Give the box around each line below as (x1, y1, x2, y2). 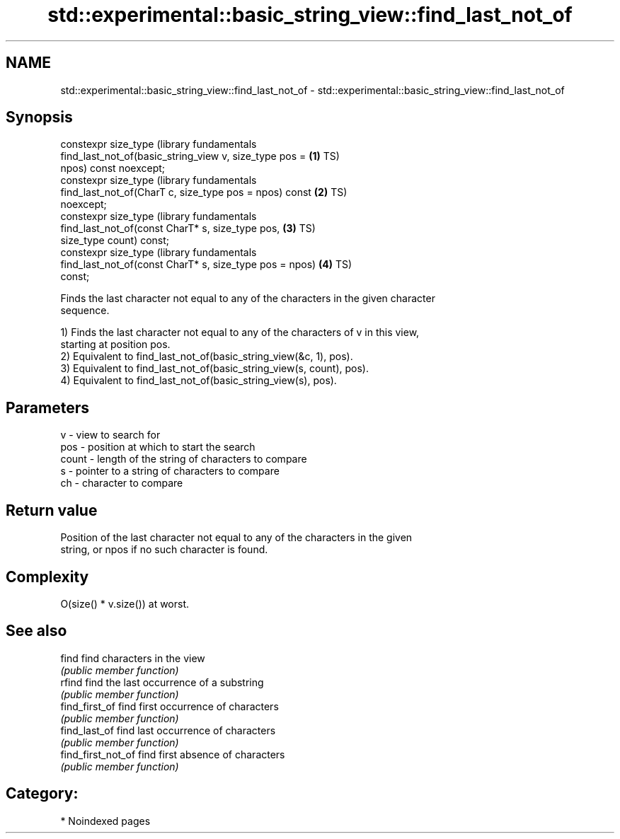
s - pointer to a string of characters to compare (60, 465, 280, 478)
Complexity (6, 567, 89, 586)
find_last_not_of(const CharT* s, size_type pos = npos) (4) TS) (60, 258, 352, 271)
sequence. (60, 304, 110, 317)
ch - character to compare (60, 477, 183, 490)
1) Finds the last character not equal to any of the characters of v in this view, (60, 326, 420, 339)
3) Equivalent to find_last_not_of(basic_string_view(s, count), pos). (60, 362, 369, 375)
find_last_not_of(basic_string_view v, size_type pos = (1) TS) (60, 150, 340, 163)
